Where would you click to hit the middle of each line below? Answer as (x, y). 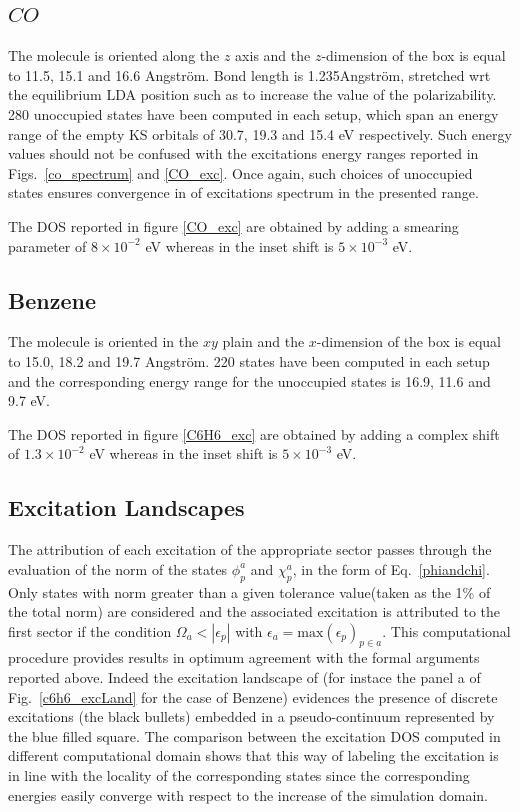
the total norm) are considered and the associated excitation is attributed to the (254, 611)
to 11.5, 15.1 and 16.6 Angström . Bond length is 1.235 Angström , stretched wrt (249, 74)
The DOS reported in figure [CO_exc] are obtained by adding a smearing (233, 225)
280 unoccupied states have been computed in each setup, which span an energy (253, 113)
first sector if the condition (90, 630)
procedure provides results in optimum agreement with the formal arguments (244, 657)
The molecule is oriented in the (103, 341)
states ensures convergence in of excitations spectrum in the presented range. (243, 192)
